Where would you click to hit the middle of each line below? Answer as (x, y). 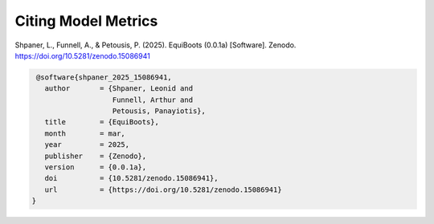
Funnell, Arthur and (152, 100)
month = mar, (85, 133)
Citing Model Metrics (86, 21)
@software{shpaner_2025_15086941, (104, 77)
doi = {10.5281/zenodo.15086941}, (131, 178)
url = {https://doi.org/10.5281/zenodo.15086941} (163, 189)
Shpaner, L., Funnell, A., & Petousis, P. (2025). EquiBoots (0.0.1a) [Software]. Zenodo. (156, 45)
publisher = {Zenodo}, (96, 156)
